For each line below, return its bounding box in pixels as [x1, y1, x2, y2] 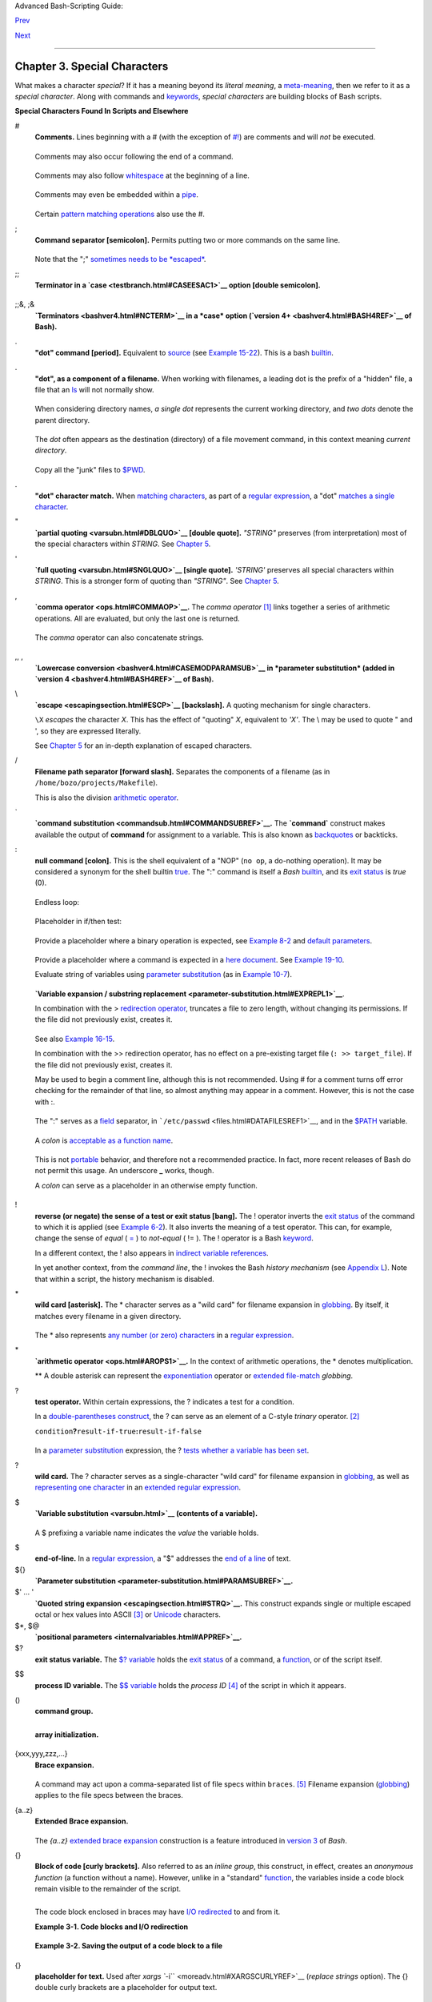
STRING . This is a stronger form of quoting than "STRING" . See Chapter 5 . [34, 577, 279, 586]
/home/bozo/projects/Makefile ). [34, 778, 158, 788]
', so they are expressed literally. [34, 726, 142, 736]
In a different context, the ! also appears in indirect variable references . [34, 1248, 269, 1257]
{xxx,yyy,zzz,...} [14, 1749, 68, 1759]
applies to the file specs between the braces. [34, 1791, 184, 1800]
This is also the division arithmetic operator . [34, 793, 179, 802]
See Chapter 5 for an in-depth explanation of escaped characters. [34, 741, 252, 750]
